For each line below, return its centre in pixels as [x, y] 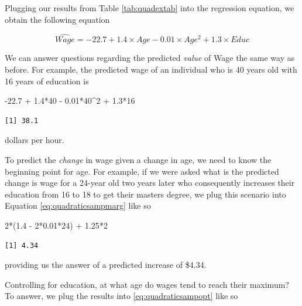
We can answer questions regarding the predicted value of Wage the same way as [150, 58]
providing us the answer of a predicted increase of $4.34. [106, 265]
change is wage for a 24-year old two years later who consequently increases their [150, 183]
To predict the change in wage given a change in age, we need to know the [138, 159]
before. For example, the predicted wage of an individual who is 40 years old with [151, 69]
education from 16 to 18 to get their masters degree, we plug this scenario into [145, 194]
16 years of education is [47, 81]
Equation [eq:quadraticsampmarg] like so [78, 205]
